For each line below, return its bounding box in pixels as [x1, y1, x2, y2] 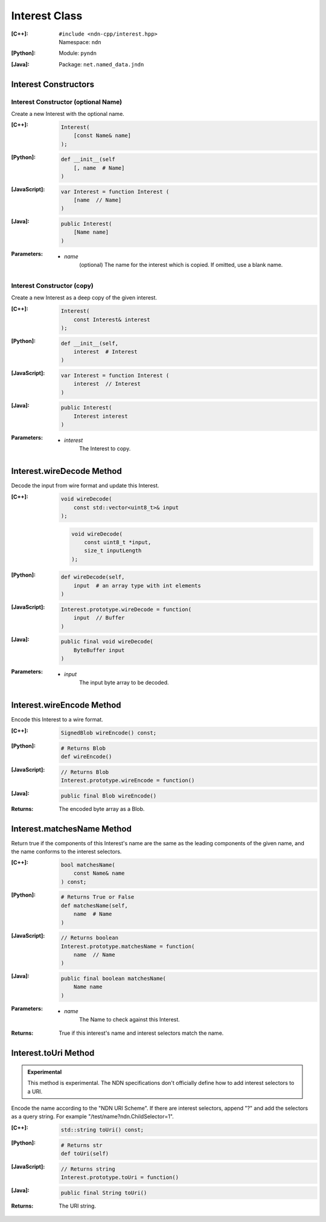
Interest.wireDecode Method [11, 466, 122, 476]
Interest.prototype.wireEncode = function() [60, 777, 195, 784]
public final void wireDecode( [60, 638, 154, 645]
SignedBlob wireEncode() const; [60, 729, 157, 737]
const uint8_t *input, [84, 539, 152, 546]
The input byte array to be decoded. [79, 679, 169, 686]
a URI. [27, 1087, 43, 1095]
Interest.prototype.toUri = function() [60, 1174, 179, 1181]
